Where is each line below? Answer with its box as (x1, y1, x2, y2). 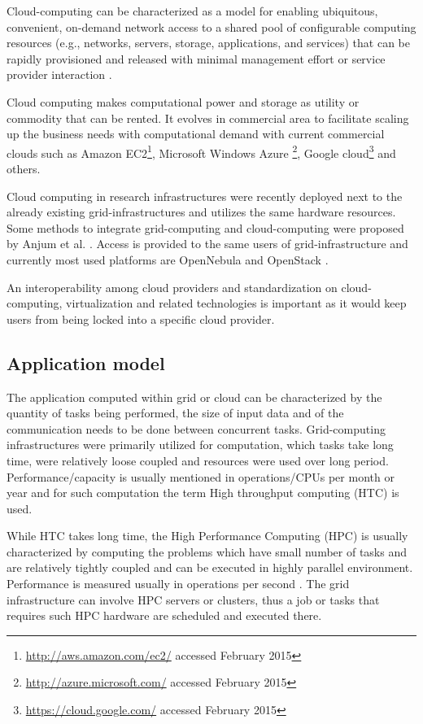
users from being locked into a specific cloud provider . (7, 310, 275, 327)
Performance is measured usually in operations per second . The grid (7, 575, 350, 592)
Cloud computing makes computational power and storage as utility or (7, 93, 360, 110)
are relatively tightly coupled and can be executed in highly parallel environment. (7, 559, 413, 576)
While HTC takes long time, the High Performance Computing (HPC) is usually (7, 527, 408, 544)
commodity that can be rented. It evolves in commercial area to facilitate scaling (7, 109, 409, 126)
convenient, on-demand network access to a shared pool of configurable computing (7, 18, 416, 35)
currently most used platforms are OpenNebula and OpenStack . (7, 251, 329, 268)
